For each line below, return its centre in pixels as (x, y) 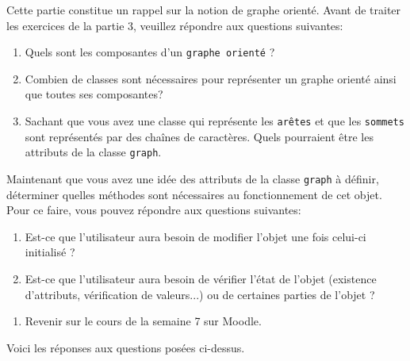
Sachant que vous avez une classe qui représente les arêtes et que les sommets (215, 121)
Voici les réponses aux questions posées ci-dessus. (126, 347)
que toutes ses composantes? (94, 94)
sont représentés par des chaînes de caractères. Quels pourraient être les (199, 136)
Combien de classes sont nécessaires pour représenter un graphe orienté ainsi (211, 78)
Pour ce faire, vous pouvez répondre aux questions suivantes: (154, 210)
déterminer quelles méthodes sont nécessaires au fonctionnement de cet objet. (194, 194)
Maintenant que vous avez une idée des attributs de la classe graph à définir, (193, 178)
